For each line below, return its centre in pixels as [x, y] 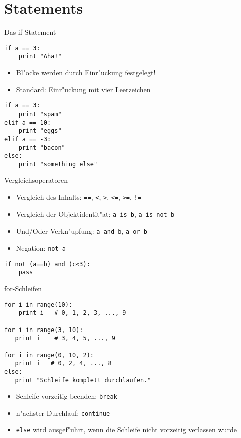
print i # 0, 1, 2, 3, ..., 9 [72, 313]
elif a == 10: [28, 122]
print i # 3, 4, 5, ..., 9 [65, 338]
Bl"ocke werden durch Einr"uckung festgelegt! [86, 73]
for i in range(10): [38, 305]
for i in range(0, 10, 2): [49, 355]
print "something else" [58, 164]
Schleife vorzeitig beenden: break [66, 396]
